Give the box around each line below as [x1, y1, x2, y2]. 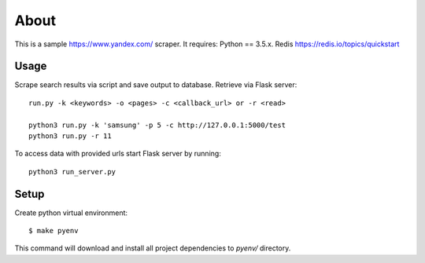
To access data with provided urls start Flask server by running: [14, 149, 222, 159]
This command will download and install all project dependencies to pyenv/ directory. [14, 243, 291, 253]
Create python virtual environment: [14, 208, 128, 217]
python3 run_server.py [28, 167, 116, 176]
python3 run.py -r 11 [28, 132, 112, 141]
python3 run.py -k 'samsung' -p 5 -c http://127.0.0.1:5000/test [28, 120, 286, 130]
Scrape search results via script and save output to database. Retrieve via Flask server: [14, 80, 297, 89]
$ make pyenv [28, 226, 79, 236]
